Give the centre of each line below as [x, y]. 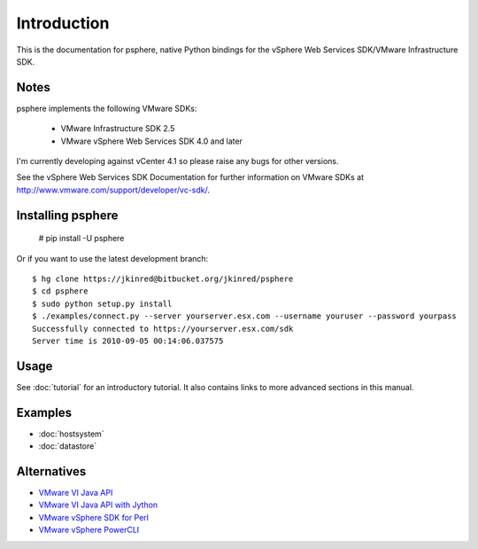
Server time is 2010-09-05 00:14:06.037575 [128, 341]
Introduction [63, 23]
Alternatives [51, 471]
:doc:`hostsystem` [72, 434]
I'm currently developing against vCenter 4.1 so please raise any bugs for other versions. [177, 161]
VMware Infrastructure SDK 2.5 [118, 129]
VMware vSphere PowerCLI [89, 530]
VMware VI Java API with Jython [98, 505]
